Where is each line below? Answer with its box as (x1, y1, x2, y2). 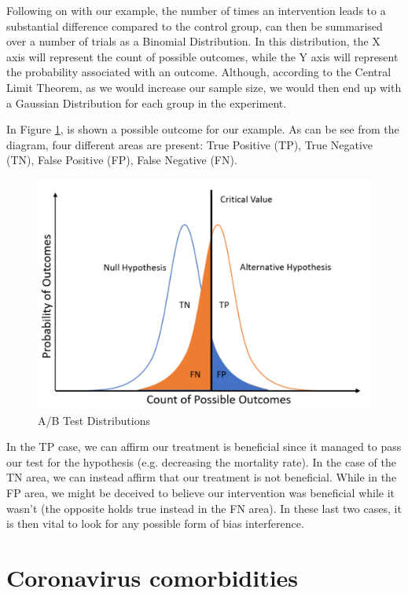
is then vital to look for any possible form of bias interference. (6, 515, 304, 532)
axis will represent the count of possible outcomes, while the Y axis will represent (6, 48, 399, 64)
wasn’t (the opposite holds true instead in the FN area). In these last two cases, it (6, 500, 402, 516)
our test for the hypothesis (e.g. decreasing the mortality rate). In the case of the (6, 453, 396, 470)
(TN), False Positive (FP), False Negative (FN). (6, 152, 237, 168)
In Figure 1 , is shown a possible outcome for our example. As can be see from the (6, 121, 399, 137)
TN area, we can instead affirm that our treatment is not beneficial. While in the (6, 469, 397, 485)
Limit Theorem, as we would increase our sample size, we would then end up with (6, 79, 402, 95)
